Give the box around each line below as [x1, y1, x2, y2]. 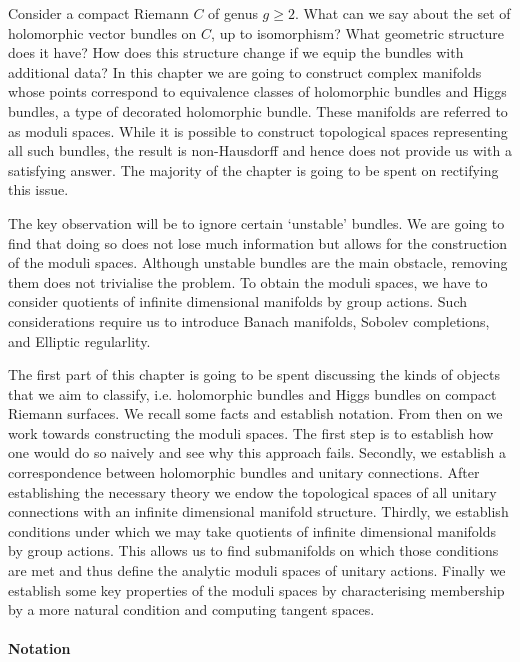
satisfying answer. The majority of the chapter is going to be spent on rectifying [8, 159, 499, 180]
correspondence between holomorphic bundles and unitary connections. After [8, 462, 480, 483]
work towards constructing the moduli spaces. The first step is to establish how [8, 422, 494, 443]
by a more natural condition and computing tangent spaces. [8, 599, 375, 620]
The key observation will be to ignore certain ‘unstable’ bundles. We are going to [8, 212, 505, 233]
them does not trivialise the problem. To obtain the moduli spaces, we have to [8, 271, 488, 292]
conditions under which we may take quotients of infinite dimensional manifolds [8, 520, 497, 541]
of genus [208, 3, 258, 23]
